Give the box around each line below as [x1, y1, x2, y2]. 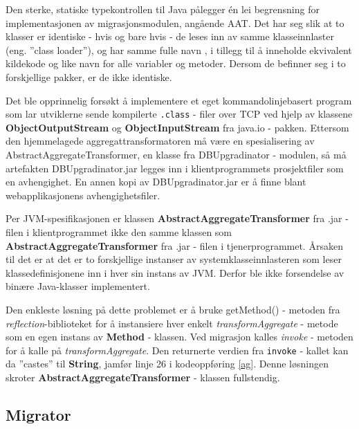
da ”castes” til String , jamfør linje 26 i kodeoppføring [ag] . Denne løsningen [6, 356, 329, 371]
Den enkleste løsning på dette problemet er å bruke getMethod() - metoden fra [6, 302, 340, 316]
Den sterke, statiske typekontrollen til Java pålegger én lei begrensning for [6, 2, 320, 16]
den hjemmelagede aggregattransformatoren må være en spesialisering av [6, 134, 315, 148]
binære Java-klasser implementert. [6, 279, 150, 293]
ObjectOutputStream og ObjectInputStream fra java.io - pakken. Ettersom [6, 120, 349, 134]
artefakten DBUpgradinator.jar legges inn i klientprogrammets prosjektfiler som [6, 161, 344, 175]
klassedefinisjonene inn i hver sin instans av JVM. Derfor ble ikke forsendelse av [6, 265, 344, 280]
